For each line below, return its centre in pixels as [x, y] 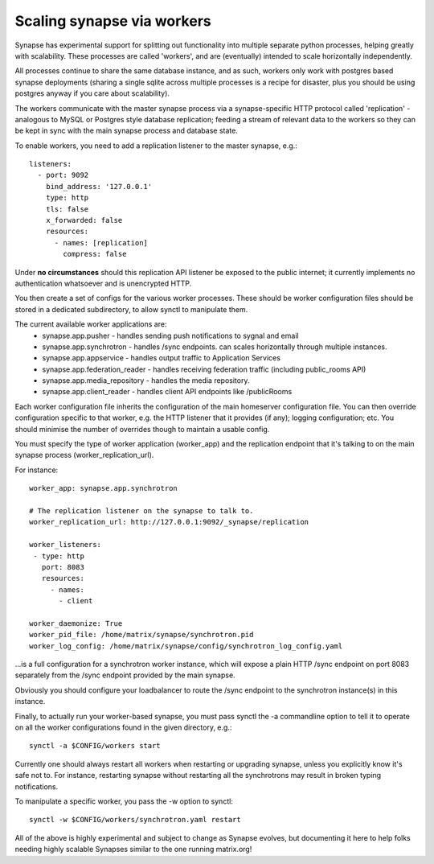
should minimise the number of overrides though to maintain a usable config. [142, 429]
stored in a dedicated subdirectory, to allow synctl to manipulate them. [131, 309]
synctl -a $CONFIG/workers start [95, 746]
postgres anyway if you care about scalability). [92, 93]
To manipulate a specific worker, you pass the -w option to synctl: [124, 801]
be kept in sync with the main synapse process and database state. [127, 131]
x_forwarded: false [84, 220]
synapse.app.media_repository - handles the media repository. [146, 381]
